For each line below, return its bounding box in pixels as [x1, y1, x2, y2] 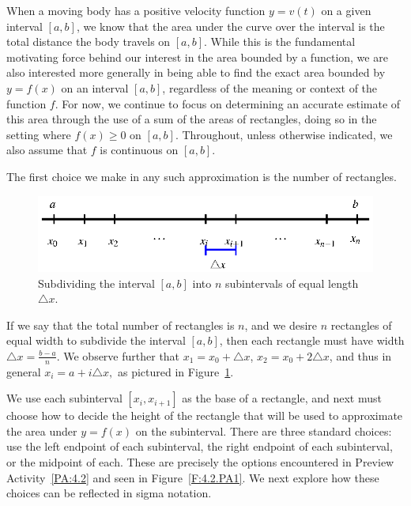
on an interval [61, 79, 129, 96]
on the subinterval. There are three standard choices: [135, 422, 392, 439]
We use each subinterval [6, 390, 123, 406]
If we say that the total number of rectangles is [6, 316, 235, 333]
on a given [321, 2, 371, 18]
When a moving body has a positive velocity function [6, 2, 266, 18]
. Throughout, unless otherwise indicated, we [175, 126, 393, 142]
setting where [6, 126, 71, 142]
